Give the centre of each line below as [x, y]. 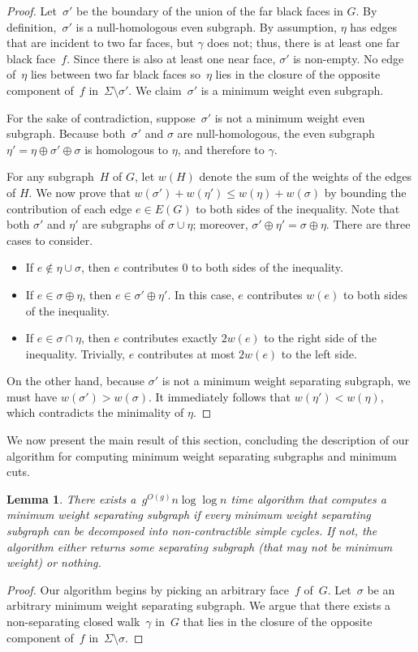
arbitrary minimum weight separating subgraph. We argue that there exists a [199, 605]
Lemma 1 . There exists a [71, 498]
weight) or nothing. [54, 562]
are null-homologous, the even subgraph [276, 133]
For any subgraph [50, 176]
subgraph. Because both [66, 133]
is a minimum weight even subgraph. [292, 90]
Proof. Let [32, 11]
